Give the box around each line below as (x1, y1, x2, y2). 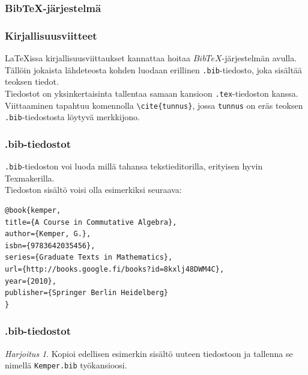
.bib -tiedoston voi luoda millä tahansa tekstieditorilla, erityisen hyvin (5, 160, 263, 172)
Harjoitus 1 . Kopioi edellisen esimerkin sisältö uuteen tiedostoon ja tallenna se (5, 347, 293, 359)
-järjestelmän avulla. (222, 52, 297, 64)
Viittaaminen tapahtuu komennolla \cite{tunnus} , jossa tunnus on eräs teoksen (5, 99, 303, 111)
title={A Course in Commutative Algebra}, (5, 218, 177, 227)
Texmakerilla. (5, 171, 55, 184)
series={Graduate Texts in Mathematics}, (5, 253, 173, 262)
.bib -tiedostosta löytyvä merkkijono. (5, 111, 140, 123)
